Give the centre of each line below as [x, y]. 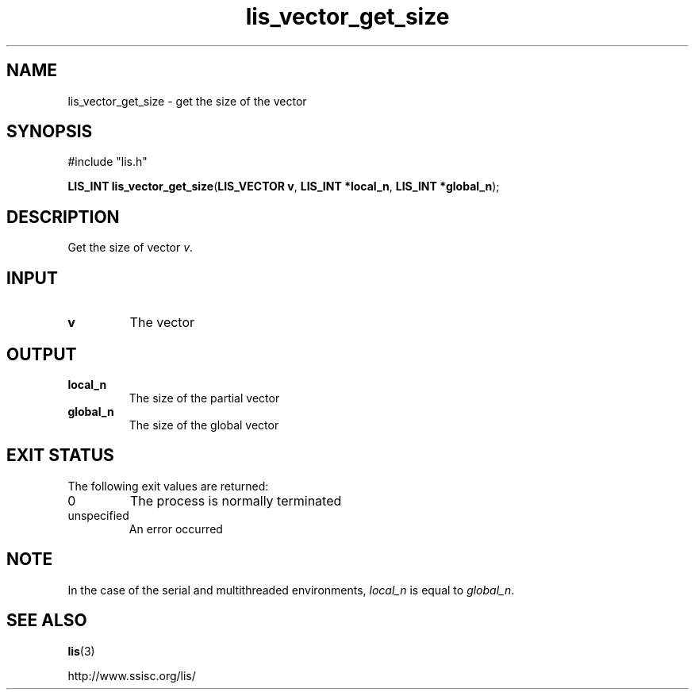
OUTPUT [42, 354]
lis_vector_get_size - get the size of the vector [187, 101]
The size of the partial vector [204, 398]
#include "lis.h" [108, 162]
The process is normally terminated [236, 500]
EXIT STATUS [60, 456]
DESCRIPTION [63, 217]
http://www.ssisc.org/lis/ [132, 675]
